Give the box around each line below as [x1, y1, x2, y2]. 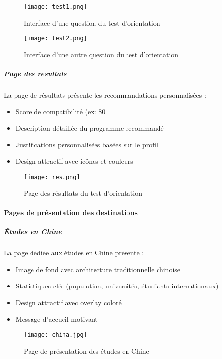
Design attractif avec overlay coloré [15, 297, 122, 307]
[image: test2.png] [24, 35, 87, 42]
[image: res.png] [24, 174, 80, 181]
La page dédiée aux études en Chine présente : [4, 248, 144, 258]
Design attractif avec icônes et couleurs [15, 156, 133, 166]
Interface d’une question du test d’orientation [24, 17, 160, 28]
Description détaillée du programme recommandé [15, 123, 164, 133]
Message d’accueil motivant [15, 314, 98, 324]
